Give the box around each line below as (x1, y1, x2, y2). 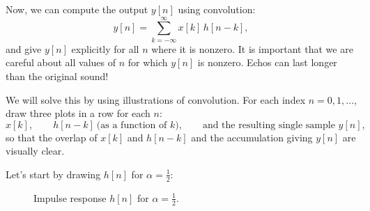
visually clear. (6, 143, 65, 158)
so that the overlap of (6, 130, 98, 144)
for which (128, 55, 168, 70)
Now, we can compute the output (6, 2, 148, 16)
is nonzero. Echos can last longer (197, 55, 337, 70)
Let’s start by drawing (6, 166, 101, 181)
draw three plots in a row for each (6, 106, 151, 120)
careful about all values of (6, 55, 116, 70)
